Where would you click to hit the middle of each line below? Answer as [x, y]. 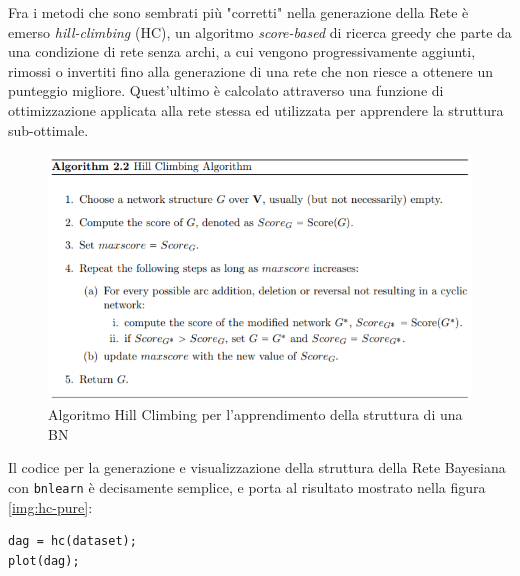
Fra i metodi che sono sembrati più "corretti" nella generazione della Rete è [238, 12]
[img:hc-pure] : [50, 506]
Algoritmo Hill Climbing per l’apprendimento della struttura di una [255, 414]
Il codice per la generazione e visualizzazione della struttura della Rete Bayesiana [257, 467]
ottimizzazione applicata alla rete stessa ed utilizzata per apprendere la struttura [256, 109]
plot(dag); [44, 560]
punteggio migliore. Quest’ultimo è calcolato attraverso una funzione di [226, 90]
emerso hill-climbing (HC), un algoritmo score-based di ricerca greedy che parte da [260, 31]
